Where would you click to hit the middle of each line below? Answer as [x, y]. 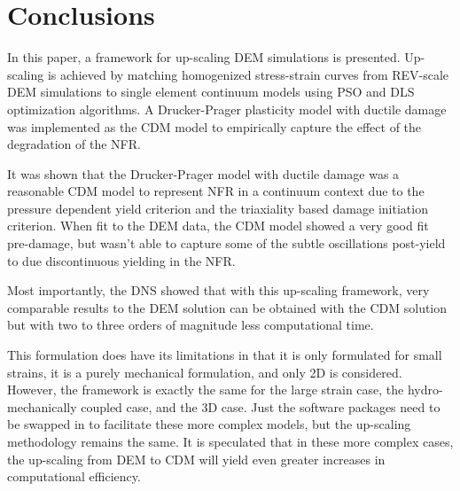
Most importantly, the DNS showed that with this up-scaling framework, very [218, 290]
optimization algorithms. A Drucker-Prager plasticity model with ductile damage [227, 109]
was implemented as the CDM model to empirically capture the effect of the [214, 126]
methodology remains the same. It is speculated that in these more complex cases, [230, 441]
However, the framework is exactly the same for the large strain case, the [206, 390]
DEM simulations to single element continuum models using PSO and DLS [211, 92]
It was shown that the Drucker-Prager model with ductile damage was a [203, 173]
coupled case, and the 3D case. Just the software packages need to [261, 406]
